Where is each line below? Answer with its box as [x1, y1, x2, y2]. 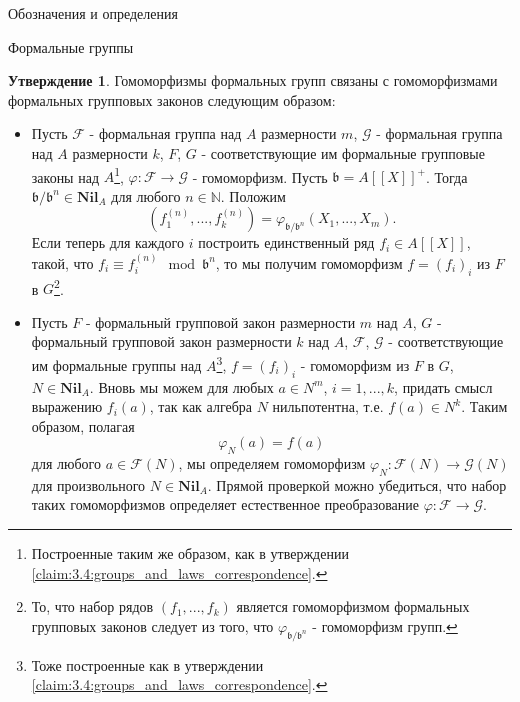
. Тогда [426, 166, 468, 187]
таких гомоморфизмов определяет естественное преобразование [31, 494, 420, 515]
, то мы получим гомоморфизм [215, 252, 403, 273]
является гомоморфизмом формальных [236, 596, 470, 617]
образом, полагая [31, 415, 135, 436]
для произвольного [31, 474, 146, 495]
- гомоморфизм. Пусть [192, 166, 328, 187]
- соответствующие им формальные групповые [201, 142, 485, 163]
